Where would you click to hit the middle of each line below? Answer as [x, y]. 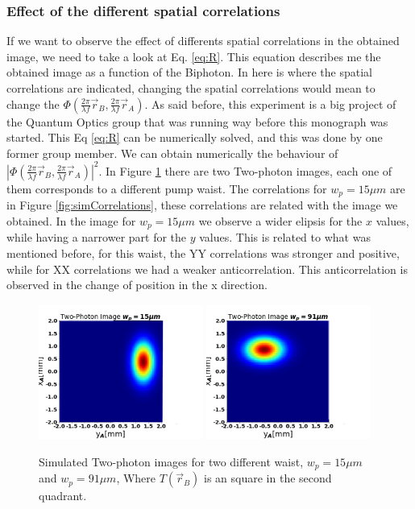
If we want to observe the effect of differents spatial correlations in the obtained [203, 41]
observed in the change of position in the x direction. [137, 285]
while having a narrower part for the [97, 237]
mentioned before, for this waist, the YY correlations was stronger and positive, [203, 252]
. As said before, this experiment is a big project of [270, 103]
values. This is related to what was [285, 237]
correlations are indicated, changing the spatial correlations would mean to [191, 88]
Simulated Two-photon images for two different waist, [171, 461]
